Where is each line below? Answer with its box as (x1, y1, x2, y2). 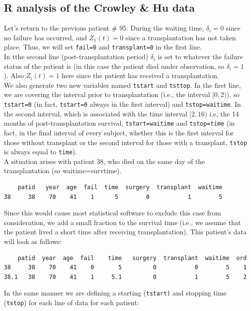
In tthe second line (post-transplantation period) (4, 51, 148, 62)
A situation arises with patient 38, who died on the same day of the (4, 156, 205, 166)
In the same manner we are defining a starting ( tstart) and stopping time (4, 288, 227, 298)
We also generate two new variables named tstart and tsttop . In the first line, (4, 80, 241, 90)
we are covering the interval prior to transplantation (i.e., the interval (4, 89, 210, 99)
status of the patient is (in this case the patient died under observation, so (4, 61, 224, 71)
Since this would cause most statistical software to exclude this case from (4, 208, 221, 218)
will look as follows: (4, 236, 62, 246)
